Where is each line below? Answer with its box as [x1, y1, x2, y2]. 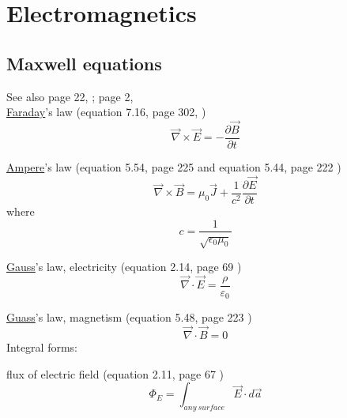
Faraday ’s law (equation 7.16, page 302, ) [6, 104, 206, 120]
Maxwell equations [6, 51, 162, 75]
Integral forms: [6, 339, 77, 356]
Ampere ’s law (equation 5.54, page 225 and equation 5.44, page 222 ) [6, 159, 341, 175]
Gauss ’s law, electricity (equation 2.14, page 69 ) [6, 258, 242, 275]
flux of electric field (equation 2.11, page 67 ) [6, 365, 224, 382]
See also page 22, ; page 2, [6, 88, 134, 104]
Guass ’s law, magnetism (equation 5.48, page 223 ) [6, 309, 252, 326]
